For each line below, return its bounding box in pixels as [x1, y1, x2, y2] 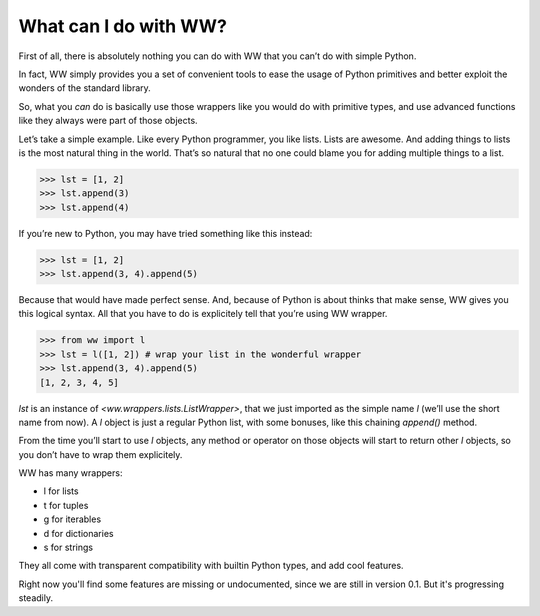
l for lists [43, 485, 79, 497]
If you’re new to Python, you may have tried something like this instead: [18, 227, 313, 239]
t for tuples [43, 499, 89, 511]
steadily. [18, 592, 54, 604]
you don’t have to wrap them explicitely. [18, 448, 183, 460]
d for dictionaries [43, 527, 114, 539]
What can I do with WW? [18, 15, 227, 37]
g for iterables [43, 513, 102, 525]
